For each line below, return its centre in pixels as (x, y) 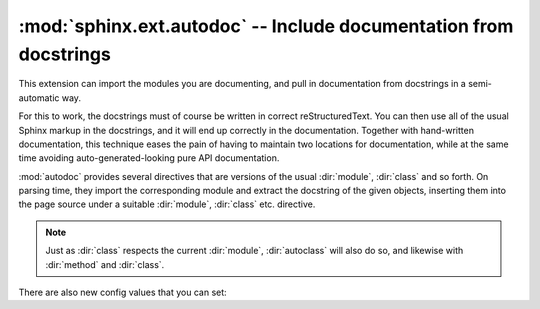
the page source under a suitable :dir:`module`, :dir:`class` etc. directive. (167, 204)
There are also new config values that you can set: (122, 292)
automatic (39, 97)
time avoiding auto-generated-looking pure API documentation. (149, 158)
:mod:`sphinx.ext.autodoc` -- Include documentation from (266, 26)
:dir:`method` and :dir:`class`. (105, 264)
